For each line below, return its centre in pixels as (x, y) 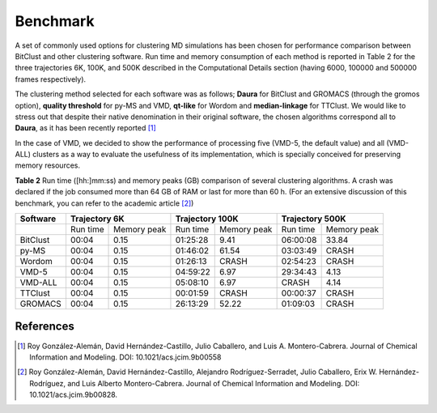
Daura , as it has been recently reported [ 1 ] (86, 128)
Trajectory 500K (314, 219)
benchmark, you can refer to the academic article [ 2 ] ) (104, 203)
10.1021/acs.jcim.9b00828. (73, 395)
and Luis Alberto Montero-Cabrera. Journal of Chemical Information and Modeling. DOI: (214, 383)
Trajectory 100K (207, 219)
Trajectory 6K (97, 219)
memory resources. (48, 165)
